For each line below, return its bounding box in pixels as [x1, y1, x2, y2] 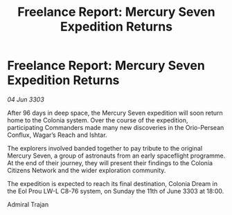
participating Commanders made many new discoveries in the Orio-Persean [7, 123, 224, 131]
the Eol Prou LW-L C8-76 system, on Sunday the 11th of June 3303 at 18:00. [7, 187, 224, 195]
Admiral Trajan [7, 200, 49, 208]
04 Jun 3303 [7, 95, 45, 104]
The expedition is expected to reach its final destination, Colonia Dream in [7, 179, 218, 187]
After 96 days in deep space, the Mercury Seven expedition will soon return [7, 109, 223, 117]
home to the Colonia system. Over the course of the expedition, [7, 115, 188, 124]
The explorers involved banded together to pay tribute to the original [7, 144, 203, 152]
